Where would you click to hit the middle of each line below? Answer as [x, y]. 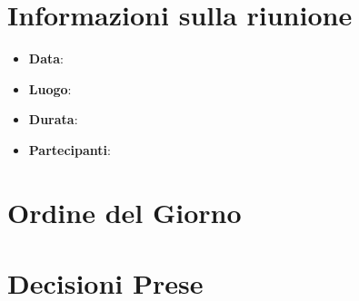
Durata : [53, 119]
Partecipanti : [70, 149]
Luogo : [50, 88]
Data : [46, 58]
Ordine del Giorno [125, 212]
